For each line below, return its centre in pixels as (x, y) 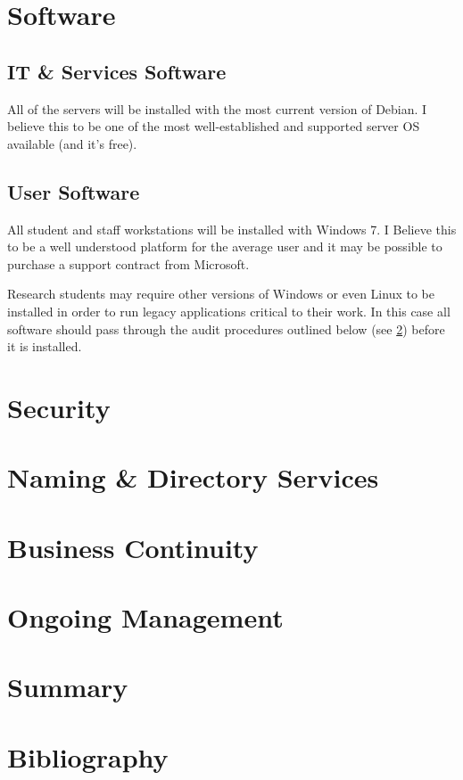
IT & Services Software (117, 71)
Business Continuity (133, 547)
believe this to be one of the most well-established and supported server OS (214, 126)
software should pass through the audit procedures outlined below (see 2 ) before (226, 328)
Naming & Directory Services (193, 477)
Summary (68, 687)
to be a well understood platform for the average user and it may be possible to (225, 246)
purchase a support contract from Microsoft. (128, 263)
